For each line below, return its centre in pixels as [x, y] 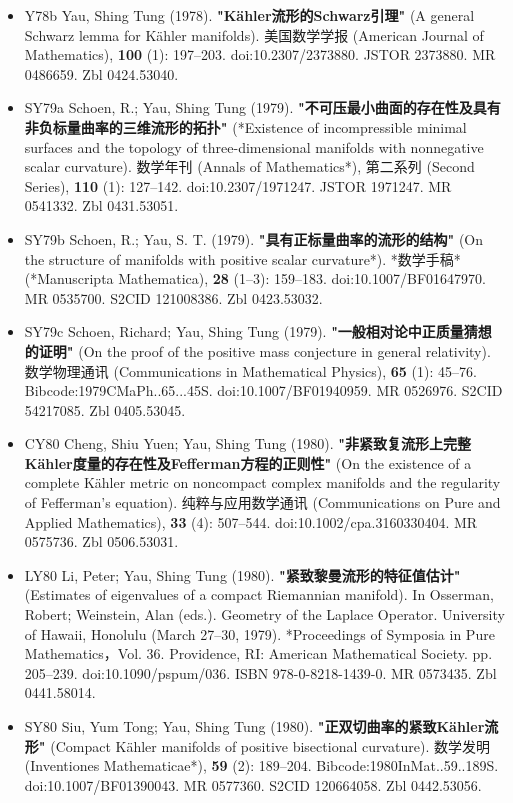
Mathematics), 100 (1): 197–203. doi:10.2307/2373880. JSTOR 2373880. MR [260, 54]
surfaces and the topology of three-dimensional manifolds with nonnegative [254, 146]
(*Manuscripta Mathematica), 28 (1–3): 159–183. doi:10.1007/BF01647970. [255, 278]
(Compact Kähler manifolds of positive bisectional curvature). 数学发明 [270, 745]
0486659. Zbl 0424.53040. [101, 73]
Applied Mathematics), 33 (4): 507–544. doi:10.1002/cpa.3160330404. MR [251, 521]
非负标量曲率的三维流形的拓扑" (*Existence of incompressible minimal [245, 126]
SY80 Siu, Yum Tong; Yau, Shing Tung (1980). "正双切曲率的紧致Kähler [254, 726]
